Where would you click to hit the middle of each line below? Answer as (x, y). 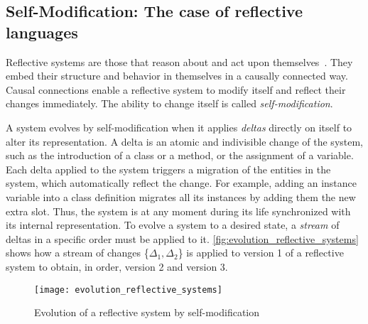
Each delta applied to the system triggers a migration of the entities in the (168, 169)
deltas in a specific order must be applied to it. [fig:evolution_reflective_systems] (182, 238)
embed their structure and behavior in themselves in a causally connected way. (177, 76)
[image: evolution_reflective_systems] (128, 290)
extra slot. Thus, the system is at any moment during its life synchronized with (178, 211)
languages (42, 32)
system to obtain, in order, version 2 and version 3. (117, 266)
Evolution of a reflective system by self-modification (147, 312)
